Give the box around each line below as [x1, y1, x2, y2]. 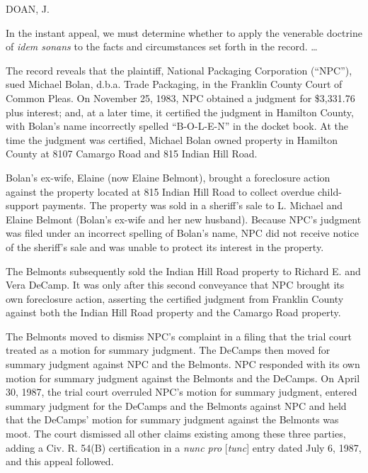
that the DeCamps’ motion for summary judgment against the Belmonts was [6, 412, 339, 427]
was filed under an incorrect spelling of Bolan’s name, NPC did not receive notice [6, 226, 359, 240]
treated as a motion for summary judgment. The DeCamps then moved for [6, 343, 330, 357]
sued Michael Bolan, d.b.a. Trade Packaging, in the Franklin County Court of [6, 77, 343, 91]
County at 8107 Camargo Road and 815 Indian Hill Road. [6, 146, 258, 161]
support [6, 198, 40, 213]
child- [317, 184, 342, 199]
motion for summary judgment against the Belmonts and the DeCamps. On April [6, 370, 360, 385]
